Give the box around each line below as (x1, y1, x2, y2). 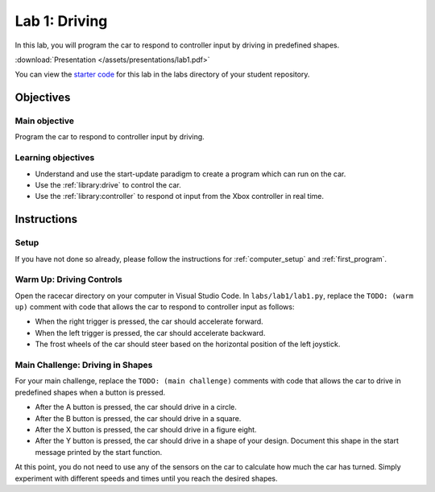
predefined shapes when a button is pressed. (14, 387, 166, 397)
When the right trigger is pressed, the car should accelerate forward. (35, 316, 263, 326)
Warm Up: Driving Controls (14, 274, 122, 285)
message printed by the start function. (35, 447, 163, 457)
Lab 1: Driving (14, 12, 108, 30)
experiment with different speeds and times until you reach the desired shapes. (14, 473, 278, 483)
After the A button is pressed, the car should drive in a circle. (35, 403, 238, 412)
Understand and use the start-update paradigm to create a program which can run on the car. (35, 169, 346, 179)
